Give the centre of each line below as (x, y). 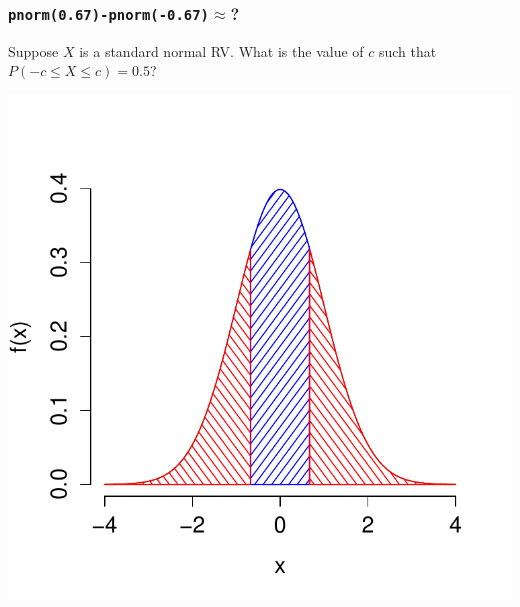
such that (407, 50)
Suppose (33, 50)
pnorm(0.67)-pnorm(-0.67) (108, 14)
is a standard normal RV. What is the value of (221, 50)
